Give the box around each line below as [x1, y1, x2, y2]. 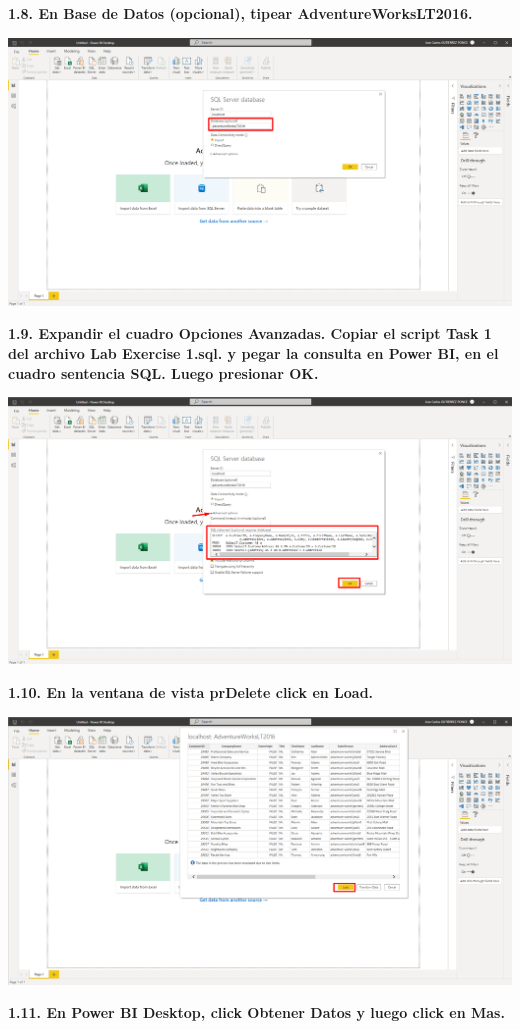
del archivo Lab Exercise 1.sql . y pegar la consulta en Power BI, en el [8, 343, 499, 364]
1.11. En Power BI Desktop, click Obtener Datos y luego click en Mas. [8, 1002, 505, 1023]
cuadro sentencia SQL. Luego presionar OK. [8, 362, 319, 383]
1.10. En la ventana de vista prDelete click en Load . [8, 682, 374, 703]
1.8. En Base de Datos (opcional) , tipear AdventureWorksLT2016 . [8, 3, 473, 23]
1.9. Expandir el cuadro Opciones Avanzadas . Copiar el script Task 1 [8, 323, 492, 344]
